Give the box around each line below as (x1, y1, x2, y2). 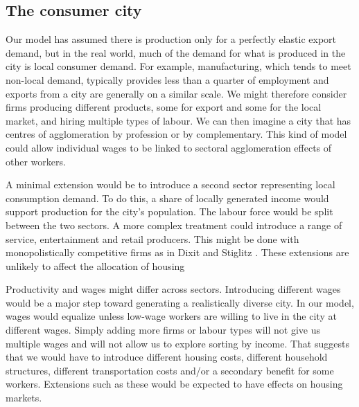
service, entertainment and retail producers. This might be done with (6, 231, 299, 246)
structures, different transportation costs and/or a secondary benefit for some (6, 363, 334, 377)
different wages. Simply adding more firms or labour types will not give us (6, 323, 320, 337)
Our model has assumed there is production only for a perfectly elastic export (6, 32, 337, 46)
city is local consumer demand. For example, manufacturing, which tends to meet (6, 59, 351, 73)
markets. (6, 390, 42, 405)
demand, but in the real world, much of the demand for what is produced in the (6, 45, 346, 60)
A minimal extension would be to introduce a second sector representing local (6, 177, 335, 192)
